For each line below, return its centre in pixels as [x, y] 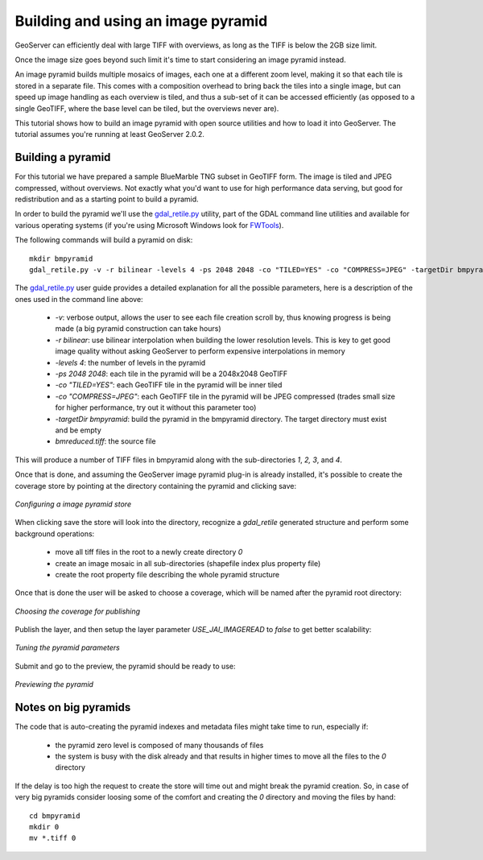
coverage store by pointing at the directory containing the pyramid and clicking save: [156, 486]
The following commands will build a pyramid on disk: [104, 240]
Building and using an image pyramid [141, 21]
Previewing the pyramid [54, 684]
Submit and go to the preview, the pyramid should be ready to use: [125, 666]
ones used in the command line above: [79, 299]
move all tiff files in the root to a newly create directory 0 [149, 552]
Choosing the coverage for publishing [78, 611]
